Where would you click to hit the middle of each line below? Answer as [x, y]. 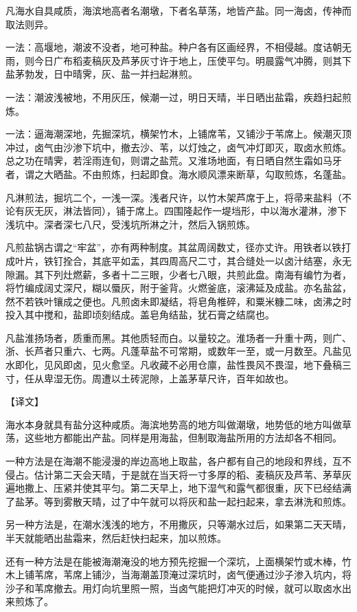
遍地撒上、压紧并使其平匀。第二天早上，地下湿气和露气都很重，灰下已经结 [174, 488]
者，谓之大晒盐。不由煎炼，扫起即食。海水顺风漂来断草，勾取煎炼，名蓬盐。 [178, 174]
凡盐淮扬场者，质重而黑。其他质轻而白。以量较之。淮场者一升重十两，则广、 [178, 337]
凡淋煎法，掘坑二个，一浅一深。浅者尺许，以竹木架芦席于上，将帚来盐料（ [174, 197]
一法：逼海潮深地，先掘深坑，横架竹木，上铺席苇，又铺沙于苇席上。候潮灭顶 [178, 134]
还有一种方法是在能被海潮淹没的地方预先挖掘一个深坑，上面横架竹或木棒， [174, 561]
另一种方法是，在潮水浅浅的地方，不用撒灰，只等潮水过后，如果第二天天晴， [178, 524]
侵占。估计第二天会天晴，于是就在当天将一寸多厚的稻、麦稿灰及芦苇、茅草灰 [178, 474]
